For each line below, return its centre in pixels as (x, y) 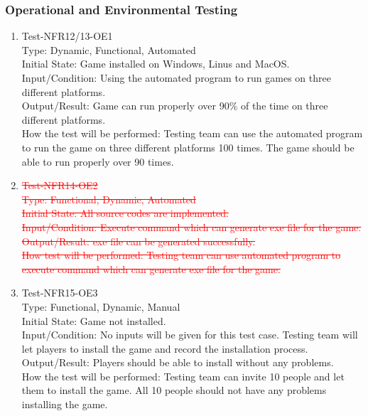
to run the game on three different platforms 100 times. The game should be (188, 147)
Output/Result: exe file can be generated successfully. (139, 241)
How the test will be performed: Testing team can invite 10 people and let (183, 376)
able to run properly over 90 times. (98, 161)
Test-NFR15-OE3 (60, 293)
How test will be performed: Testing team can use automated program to (181, 255)
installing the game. (65, 404)
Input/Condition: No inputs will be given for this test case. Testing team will (190, 335)
